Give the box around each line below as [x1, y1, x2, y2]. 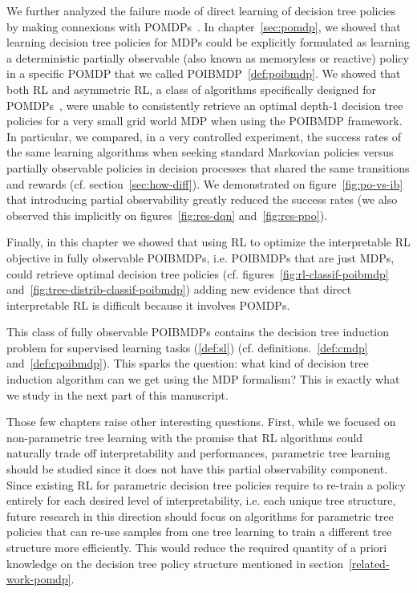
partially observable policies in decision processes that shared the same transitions [6, 159, 410, 176]
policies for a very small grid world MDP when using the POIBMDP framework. [6, 112, 403, 129]
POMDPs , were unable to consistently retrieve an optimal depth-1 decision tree [6, 96, 403, 113]
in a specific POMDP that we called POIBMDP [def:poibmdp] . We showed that [6, 65, 401, 82]
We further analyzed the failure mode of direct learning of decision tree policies [6, 2, 396, 18]
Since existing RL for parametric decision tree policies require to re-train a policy [6, 476, 406, 493]
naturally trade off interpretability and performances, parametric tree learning [6, 445, 391, 461]
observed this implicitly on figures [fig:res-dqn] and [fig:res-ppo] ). [6, 206, 328, 223]
